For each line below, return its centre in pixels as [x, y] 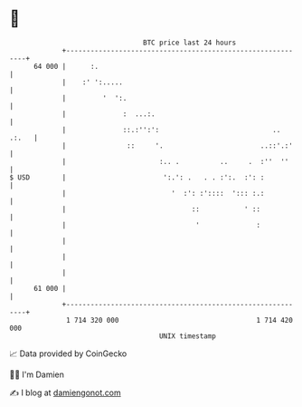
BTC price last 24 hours [190, 43]
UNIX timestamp [188, 336]
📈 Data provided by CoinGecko [68, 354]
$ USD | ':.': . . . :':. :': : [137, 177]
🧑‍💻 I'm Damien [37, 374]
